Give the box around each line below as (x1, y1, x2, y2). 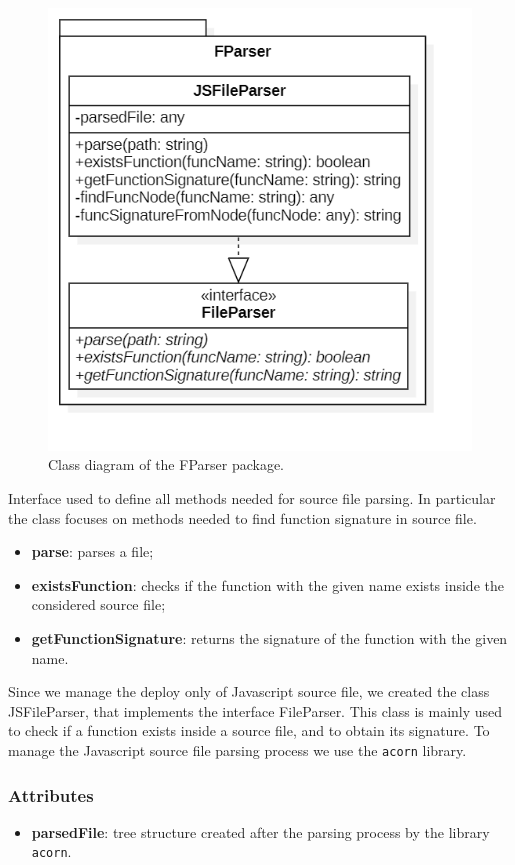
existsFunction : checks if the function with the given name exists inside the (31, 574, 504, 595)
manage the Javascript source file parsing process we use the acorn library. (8, 739, 467, 760)
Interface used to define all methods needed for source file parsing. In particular (8, 487, 496, 508)
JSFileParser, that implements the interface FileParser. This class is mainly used (8, 700, 503, 721)
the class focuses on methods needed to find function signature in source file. (8, 507, 477, 528)
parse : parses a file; (31, 541, 154, 562)
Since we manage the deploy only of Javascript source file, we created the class (8, 681, 490, 702)
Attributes (8, 782, 94, 807)
